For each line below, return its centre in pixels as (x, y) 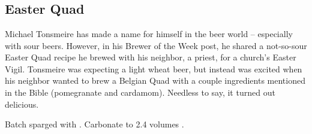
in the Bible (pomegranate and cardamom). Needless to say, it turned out (140, 92)
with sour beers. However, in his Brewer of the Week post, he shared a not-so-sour (156, 45)
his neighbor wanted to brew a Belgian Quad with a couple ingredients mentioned (155, 80)
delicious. (22, 104)
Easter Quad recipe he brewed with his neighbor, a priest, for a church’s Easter (151, 57)
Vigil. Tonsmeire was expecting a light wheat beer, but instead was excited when (154, 68)
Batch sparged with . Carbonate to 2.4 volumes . (94, 124)
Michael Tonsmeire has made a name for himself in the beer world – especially (149, 33)
